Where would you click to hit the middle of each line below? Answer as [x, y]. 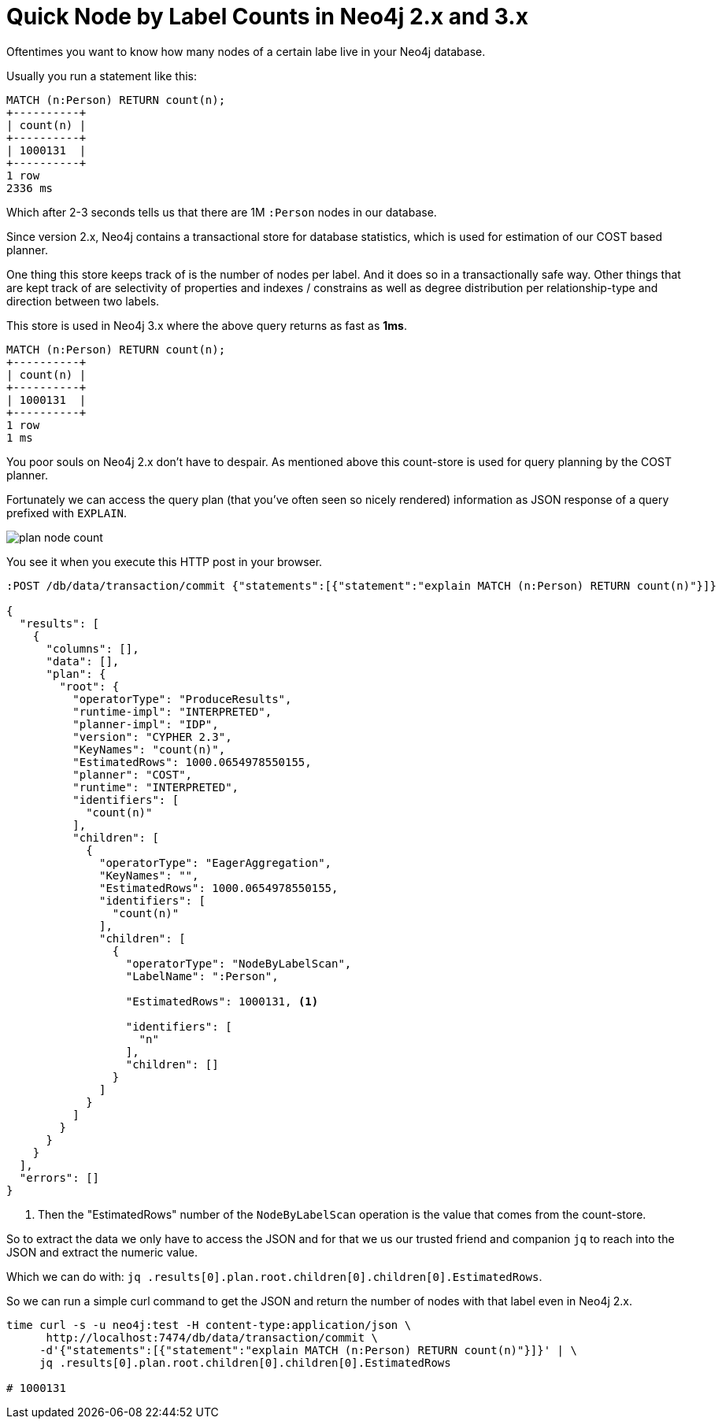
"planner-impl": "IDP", [146, 724]
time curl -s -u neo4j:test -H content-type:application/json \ [209, 1325]
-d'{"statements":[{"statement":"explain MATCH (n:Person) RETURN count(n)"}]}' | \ [308, 1350]
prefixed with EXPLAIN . [67, 513]
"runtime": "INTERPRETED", [156, 787]
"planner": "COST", [133, 774]
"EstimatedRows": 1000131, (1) [222, 1001]
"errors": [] [59, 1177]
